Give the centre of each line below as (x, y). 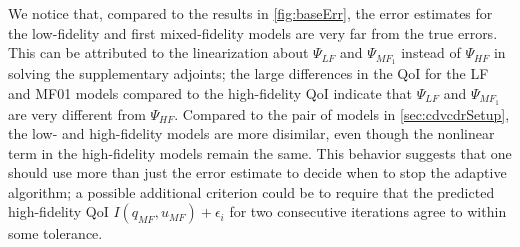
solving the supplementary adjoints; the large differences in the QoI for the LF (248, 73)
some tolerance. (55, 233)
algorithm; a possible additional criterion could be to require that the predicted (251, 191)
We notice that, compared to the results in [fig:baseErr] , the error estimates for (250, 13)
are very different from (77, 113)
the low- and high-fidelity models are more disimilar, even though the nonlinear (251, 133)
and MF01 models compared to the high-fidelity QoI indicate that (210, 92)
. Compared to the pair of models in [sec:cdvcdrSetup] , (342, 113)
